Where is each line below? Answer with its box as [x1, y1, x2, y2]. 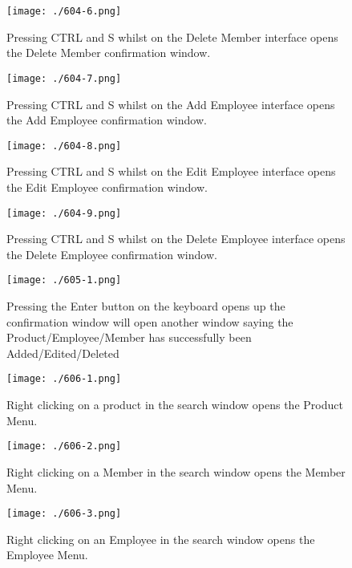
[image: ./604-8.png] [6, 140, 122, 152]
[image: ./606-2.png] [6, 440, 122, 452]
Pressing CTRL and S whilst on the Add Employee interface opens [6, 95, 335, 112]
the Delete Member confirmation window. [6, 44, 211, 61]
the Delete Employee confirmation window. [6, 245, 217, 262]
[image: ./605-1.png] [6, 274, 122, 286]
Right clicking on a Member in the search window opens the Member [6, 463, 346, 480]
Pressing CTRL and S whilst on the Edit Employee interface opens [6, 163, 336, 180]
